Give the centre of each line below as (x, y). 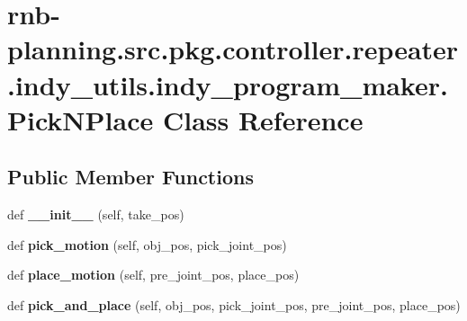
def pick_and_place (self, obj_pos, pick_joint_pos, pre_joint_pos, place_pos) (234, 304)
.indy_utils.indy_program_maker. (228, 84)
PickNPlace (81, 119)
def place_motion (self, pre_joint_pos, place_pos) (153, 275)
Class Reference (263, 119)
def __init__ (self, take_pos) (96, 214)
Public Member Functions (130, 177)
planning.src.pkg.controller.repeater (233, 49)
